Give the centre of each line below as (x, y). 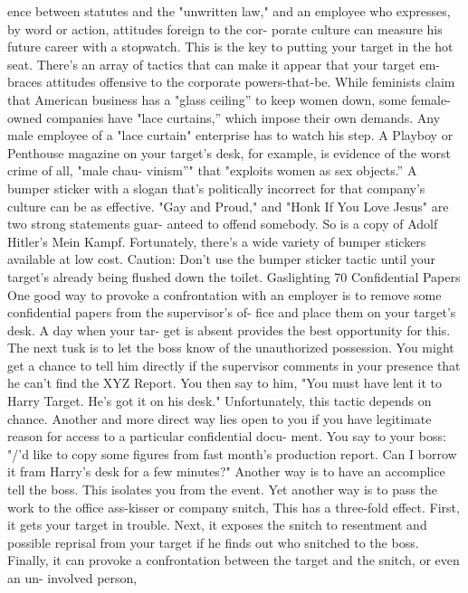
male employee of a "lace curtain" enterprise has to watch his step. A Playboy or (230, 135)
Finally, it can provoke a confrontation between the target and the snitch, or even (234, 560)
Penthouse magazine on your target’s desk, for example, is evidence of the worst (229, 152)
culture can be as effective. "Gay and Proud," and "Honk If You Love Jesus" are (228, 206)
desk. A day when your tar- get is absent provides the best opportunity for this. (229, 329)
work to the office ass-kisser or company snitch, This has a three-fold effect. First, (234, 507)
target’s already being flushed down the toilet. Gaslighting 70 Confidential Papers (234, 276)
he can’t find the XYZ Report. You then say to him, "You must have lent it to (225, 383)
